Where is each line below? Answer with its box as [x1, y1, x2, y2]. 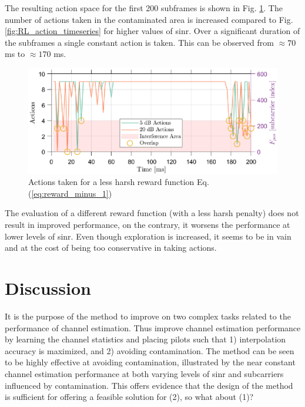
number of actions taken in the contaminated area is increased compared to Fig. [5, 13, 293, 25]
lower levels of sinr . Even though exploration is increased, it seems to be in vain [5, 230, 291, 242]
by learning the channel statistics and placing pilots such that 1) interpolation [5, 333, 286, 345]
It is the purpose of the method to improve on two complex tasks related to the [5, 310, 291, 322]
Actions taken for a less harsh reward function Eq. [28, 176, 209, 188]
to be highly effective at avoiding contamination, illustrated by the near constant [5, 356, 296, 368]
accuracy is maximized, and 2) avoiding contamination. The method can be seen [5, 344, 294, 356]
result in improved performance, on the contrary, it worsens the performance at [5, 218, 290, 231]
